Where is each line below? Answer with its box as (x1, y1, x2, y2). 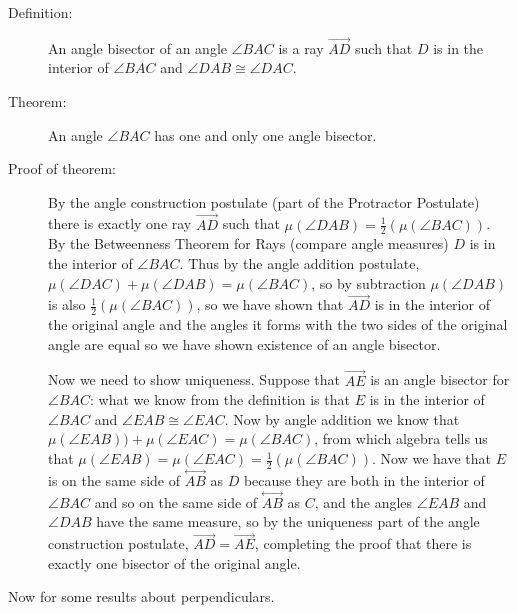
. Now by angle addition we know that (224, 408, 460, 429)
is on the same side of (48, 470, 181, 491)
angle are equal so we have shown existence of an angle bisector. (48, 333, 441, 354)
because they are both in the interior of (243, 470, 485, 491)
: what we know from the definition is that (90, 389, 350, 410)
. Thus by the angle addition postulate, (179, 253, 420, 274)
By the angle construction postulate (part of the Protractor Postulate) (48, 191, 480, 212)
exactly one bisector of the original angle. (48, 552, 301, 573)
